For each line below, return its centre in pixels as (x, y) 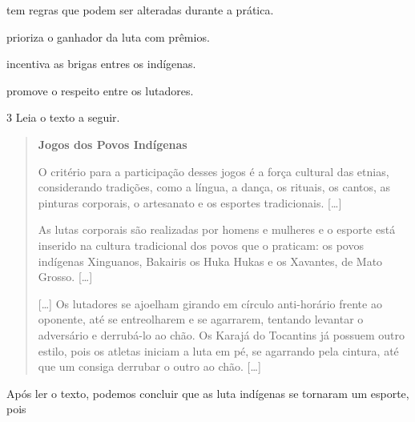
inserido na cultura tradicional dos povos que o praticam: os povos (201, 245)
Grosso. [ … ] (65, 277)
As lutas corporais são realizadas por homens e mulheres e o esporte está (217, 229)
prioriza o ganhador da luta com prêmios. (108, 36)
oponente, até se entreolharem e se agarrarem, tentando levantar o (201, 319)
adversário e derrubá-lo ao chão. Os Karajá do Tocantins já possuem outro (221, 334)
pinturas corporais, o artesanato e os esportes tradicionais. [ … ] (190, 202)
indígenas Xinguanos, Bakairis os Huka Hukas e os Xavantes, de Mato (210, 261)
